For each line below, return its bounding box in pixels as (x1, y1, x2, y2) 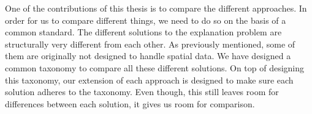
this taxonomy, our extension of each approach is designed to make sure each (5, 73, 294, 86)
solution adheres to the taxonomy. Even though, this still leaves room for (5, 85, 279, 98)
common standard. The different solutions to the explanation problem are (5, 26, 282, 38)
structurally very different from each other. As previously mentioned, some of (5, 37, 295, 50)
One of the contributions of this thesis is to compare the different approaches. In (5, 2, 307, 14)
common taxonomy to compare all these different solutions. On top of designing (5, 61, 305, 74)
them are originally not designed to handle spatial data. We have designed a (5, 49, 291, 62)
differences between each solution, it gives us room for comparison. (5, 97, 255, 110)
